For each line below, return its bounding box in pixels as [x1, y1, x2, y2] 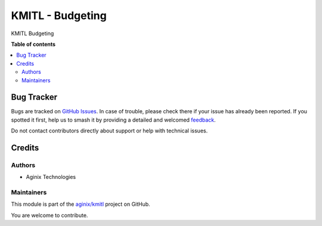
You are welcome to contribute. [11, 212, 88, 219]
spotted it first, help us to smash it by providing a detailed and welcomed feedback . [11, 116, 216, 123]
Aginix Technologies [26, 174, 76, 181]
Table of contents [11, 41, 56, 48]
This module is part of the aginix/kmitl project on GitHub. [11, 200, 150, 208]
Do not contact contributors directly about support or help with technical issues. [11, 127, 208, 134]
